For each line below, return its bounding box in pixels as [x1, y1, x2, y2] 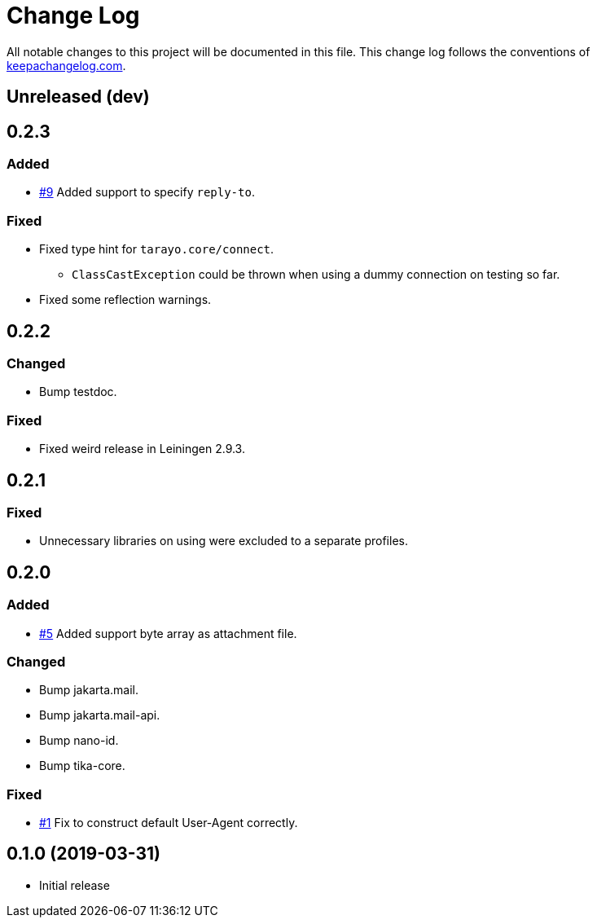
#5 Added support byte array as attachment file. [39, 626, 297, 640]
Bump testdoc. [39, 385, 117, 399]
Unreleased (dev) [7, 86, 150, 108]
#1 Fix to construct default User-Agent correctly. [39, 816, 298, 830]
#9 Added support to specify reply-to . [39, 185, 255, 200]
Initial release [39, 878, 110, 892]
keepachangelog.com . [7, 58, 126, 73]
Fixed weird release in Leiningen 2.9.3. [39, 442, 245, 456]
